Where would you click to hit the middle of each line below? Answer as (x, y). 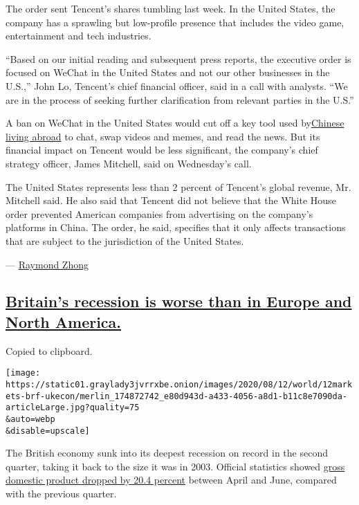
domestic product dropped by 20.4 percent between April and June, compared (171, 480)
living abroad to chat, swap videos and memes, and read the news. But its (163, 136)
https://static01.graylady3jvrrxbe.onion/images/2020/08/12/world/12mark (179, 384)
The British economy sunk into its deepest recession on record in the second (167, 453)
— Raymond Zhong (47, 264)
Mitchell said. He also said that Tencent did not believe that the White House (171, 200)
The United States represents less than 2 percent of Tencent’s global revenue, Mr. (178, 186)
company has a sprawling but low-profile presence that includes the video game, (175, 22)
